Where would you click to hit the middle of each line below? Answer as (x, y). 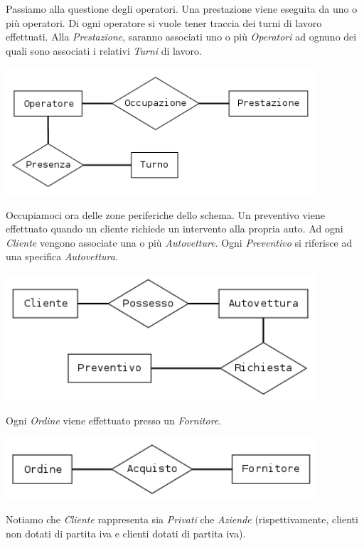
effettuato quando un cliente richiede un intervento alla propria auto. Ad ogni (175, 229)
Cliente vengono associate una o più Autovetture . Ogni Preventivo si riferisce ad (179, 242)
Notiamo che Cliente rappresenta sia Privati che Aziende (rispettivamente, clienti (182, 519)
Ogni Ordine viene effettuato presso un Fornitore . (114, 420)
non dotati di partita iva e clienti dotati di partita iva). (126, 533)
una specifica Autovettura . (62, 256)
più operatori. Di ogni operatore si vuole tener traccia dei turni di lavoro (164, 22)
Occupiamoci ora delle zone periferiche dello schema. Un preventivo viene (165, 214)
